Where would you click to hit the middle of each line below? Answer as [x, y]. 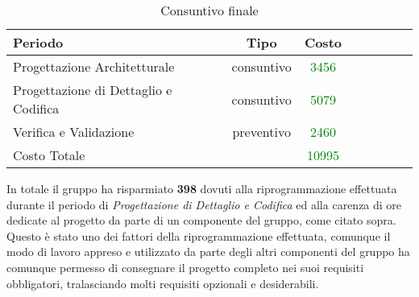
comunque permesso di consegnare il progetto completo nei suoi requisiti [185, 267]
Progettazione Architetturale [94, 66]
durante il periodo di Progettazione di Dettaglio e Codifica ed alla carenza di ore [204, 204]
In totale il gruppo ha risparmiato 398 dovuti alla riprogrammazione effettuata [202, 188]
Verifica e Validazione [74, 132]
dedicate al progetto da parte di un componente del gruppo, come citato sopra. [201, 220]
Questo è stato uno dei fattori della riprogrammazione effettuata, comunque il [199, 235]
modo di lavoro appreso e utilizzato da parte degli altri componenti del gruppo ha [208, 252]
